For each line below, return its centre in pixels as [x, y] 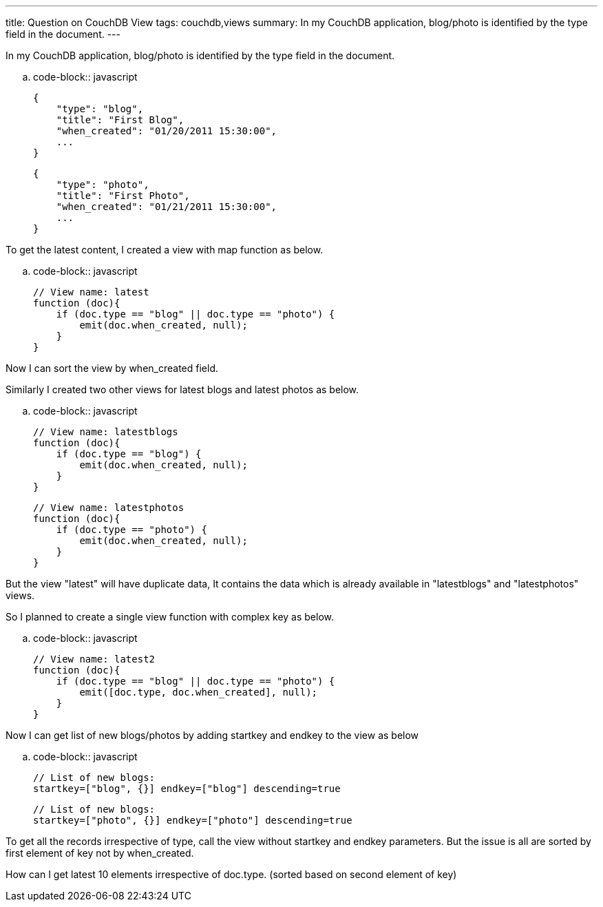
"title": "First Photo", [123, 196]
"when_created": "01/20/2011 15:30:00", [167, 131]
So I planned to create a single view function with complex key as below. [170, 617]
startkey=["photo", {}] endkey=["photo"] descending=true [193, 820]
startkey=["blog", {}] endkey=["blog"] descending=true [187, 789]
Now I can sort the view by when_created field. [112, 368]
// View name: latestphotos [109, 508]
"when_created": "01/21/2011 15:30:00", [167, 207]
